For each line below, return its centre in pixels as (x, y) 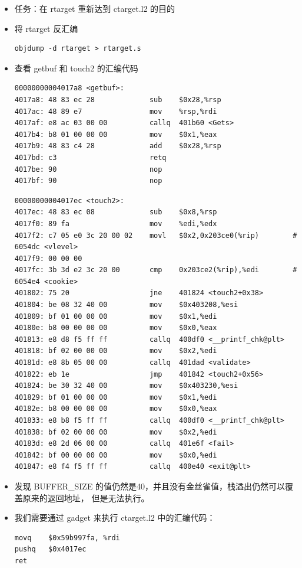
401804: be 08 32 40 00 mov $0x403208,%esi (126, 305)
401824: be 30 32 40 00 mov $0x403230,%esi (126, 386)
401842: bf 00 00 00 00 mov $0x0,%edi (116, 455)
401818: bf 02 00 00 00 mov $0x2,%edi (116, 351)
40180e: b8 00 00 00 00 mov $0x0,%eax (116, 328)
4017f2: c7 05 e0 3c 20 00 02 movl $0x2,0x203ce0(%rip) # (156, 235)
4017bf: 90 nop (88, 181)
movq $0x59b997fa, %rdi (67, 538)
